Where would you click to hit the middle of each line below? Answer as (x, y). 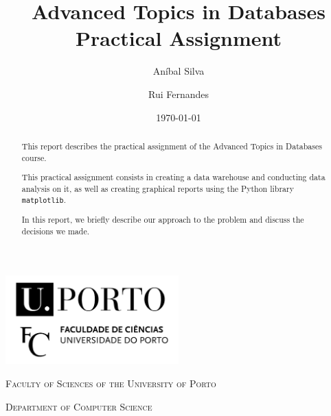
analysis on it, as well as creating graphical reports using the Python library (158, 188)
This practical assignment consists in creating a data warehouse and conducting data (173, 177)
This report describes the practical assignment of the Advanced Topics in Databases (172, 146)
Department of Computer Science (79, 406)
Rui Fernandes (179, 94)
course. (34, 157)
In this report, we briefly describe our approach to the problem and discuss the (163, 220)
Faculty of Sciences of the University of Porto (111, 383)
